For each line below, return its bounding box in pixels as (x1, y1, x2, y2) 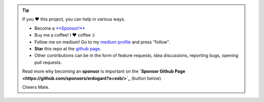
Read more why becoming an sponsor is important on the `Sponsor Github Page (22, 68, 186, 74)
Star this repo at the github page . (34, 45, 102, 51)
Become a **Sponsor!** (34, 25, 86, 31)
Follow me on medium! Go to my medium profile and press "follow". (34, 39, 171, 45)
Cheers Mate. (22, 84, 50, 90)
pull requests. (34, 59, 62, 65)
